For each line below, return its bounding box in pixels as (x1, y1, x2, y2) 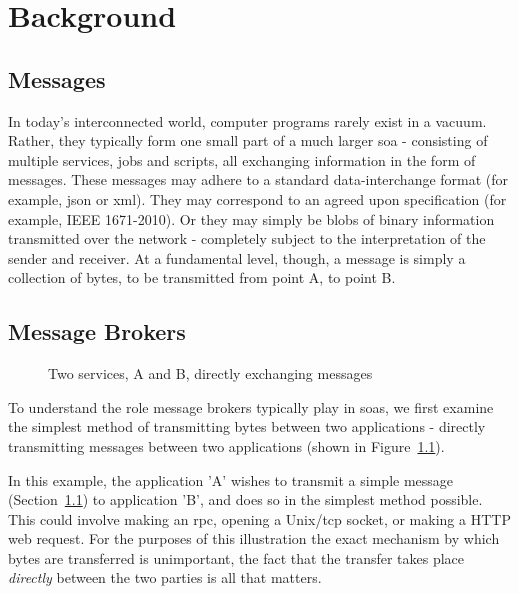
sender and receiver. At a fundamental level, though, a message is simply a (8, 247, 466, 268)
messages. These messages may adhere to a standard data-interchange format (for (8, 169, 509, 190)
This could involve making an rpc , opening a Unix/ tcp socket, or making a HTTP (8, 508, 511, 529)
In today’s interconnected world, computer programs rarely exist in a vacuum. (8, 110, 487, 131)
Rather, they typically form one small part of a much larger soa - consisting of (8, 130, 488, 151)
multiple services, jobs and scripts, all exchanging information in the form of (8, 149, 476, 170)
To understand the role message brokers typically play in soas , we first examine (8, 396, 494, 417)
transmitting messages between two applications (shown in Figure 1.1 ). (8, 435, 445, 456)
